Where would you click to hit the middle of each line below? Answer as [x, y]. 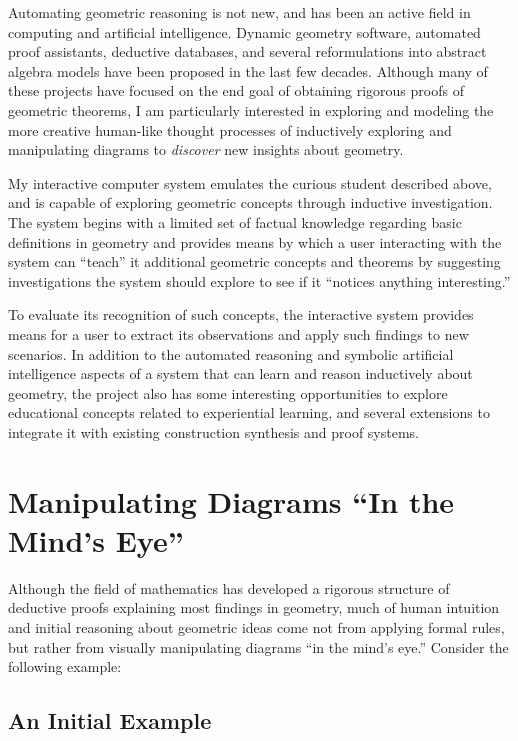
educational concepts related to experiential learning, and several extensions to [249, 412]
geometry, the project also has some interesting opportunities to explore [228, 392]
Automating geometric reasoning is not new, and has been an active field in [239, 12]
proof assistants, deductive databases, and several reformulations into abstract [247, 51]
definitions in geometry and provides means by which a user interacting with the [255, 241]
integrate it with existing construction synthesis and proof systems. [214, 431]
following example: [65, 666]
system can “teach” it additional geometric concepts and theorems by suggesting [254, 261]
